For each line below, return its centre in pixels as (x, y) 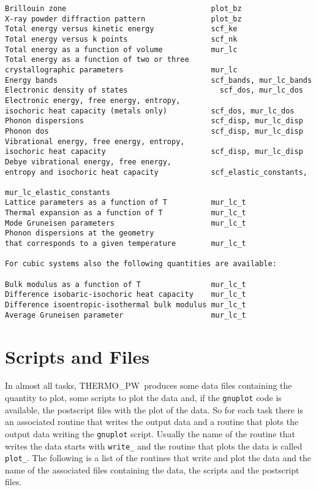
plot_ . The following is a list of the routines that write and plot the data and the (158, 458)
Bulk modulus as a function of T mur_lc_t (126, 284)
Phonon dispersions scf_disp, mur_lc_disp (154, 121)
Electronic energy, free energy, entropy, (93, 100)
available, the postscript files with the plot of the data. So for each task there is (154, 409)
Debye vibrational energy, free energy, (88, 162)
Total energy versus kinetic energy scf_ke (121, 29)
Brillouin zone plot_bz (123, 9)
